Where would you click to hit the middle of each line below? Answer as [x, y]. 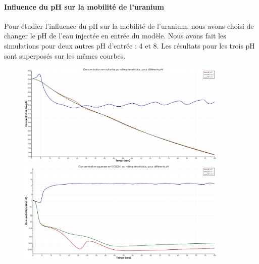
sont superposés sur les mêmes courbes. [65, 55]
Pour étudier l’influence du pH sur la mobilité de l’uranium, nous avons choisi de [129, 26]
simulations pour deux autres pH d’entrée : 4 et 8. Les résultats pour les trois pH [129, 45]
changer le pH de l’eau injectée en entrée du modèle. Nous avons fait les [115, 36]
